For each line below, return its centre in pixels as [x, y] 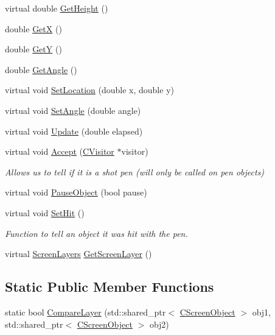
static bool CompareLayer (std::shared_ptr [85, 312]
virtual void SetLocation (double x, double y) [89, 90]
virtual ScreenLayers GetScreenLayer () [78, 254]
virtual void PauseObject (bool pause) [76, 192]
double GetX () [33, 28]
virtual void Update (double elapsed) [74, 131]
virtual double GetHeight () [57, 8]
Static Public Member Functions [110, 287]
